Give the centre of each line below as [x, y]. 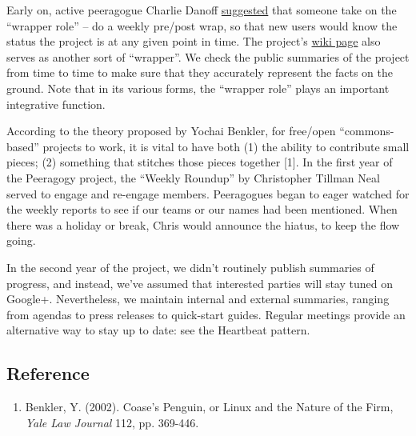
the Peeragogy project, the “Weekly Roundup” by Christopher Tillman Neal [193, 177]
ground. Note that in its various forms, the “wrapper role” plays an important [198, 88]
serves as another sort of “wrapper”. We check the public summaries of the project [208, 56]
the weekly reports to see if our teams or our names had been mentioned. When [202, 209]
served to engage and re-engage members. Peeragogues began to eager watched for [208, 193]
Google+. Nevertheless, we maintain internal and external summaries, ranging [198, 299]
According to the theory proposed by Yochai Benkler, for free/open [171, 131]
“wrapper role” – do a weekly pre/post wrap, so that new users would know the [202, 25]
